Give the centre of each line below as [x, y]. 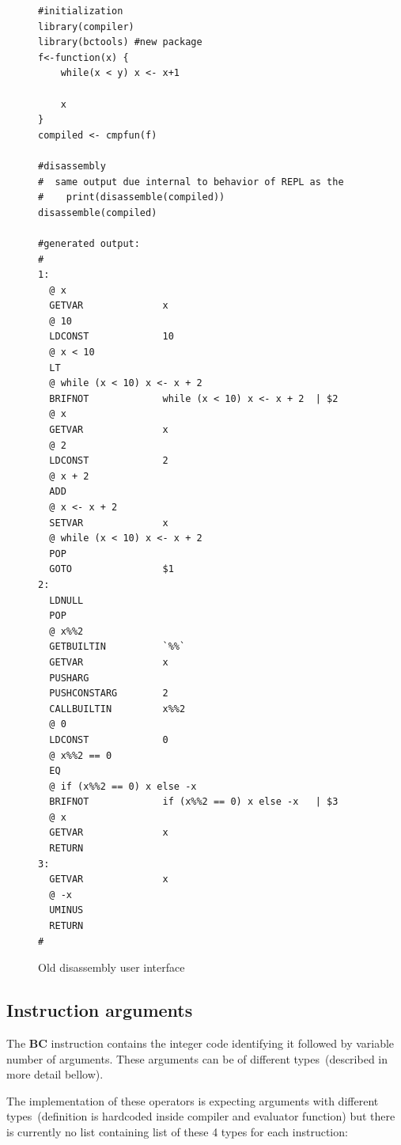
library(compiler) [86, 27]
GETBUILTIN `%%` [117, 647]
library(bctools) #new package [120, 42]
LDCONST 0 [109, 739]
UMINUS [66, 910]
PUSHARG [69, 678]
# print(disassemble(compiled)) [132, 197]
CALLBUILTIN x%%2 [117, 709]
